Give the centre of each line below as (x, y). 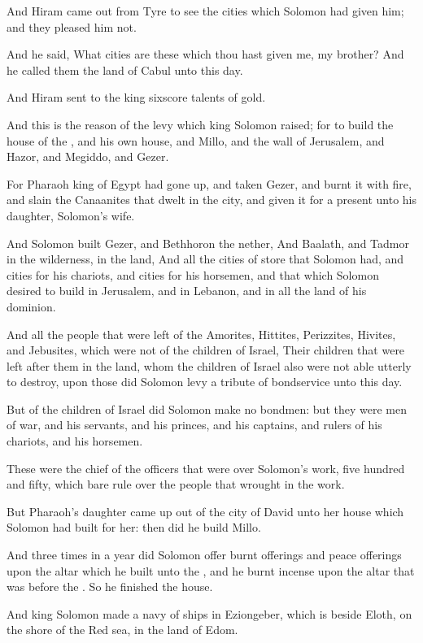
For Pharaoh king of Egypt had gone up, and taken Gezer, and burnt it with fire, (209, 183)
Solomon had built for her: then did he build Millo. (134, 527)
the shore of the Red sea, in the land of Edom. (122, 630)
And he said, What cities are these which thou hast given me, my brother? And (205, 54)
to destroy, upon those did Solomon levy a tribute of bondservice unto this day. (205, 382)
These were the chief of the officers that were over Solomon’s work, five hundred (206, 468)
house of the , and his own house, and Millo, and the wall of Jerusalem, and (196, 140)
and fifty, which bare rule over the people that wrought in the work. (176, 484)
